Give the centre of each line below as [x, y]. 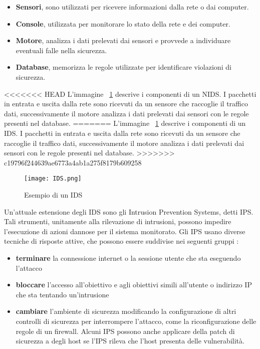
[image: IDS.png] [53, 179]
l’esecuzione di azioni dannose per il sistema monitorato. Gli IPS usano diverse [125, 231]
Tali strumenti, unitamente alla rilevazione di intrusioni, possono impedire [118, 221]
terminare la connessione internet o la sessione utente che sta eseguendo [128, 257]
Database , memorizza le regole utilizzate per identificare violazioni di [123, 67]
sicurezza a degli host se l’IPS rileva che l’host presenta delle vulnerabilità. [130, 341]
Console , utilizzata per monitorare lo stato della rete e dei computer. [123, 23]
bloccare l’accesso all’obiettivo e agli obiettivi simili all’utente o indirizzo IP [134, 285]
